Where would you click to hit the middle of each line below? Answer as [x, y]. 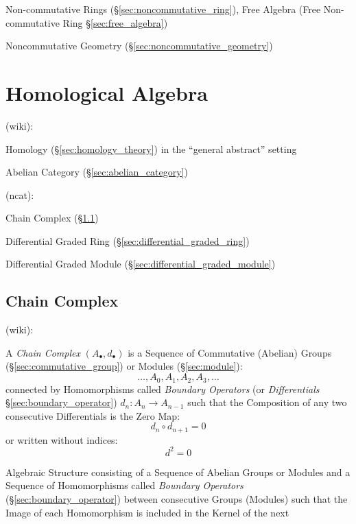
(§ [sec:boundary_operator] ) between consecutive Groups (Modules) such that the [177, 499]
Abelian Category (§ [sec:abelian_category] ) [97, 172]
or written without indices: [62, 439]
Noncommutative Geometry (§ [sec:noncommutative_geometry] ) [139, 46]
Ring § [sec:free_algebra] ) [115, 22]
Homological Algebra [107, 92]
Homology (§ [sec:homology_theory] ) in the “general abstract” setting [151, 148]
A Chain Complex [43, 352]
